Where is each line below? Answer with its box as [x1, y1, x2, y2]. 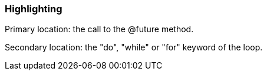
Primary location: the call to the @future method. [5, 24, 194, 35]
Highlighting [5, 3, 62, 15]
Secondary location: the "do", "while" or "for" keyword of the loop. [5, 42, 263, 53]
